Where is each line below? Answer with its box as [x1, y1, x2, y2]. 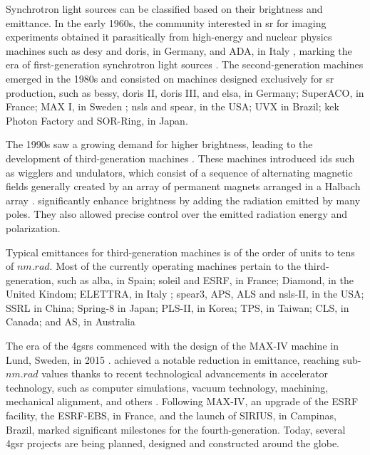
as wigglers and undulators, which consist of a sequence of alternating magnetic [6, 164, 353, 179]
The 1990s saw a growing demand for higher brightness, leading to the [6, 137, 313, 152]
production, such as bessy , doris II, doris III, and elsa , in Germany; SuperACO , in [6, 85, 364, 100]
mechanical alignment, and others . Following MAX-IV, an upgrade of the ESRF [6, 394, 359, 409]
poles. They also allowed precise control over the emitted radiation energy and [6, 206, 348, 221]
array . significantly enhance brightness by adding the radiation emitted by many [6, 192, 361, 207]
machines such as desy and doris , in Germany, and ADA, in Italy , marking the [6, 43, 352, 58]
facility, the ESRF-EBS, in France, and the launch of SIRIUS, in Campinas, [6, 408, 336, 423]
